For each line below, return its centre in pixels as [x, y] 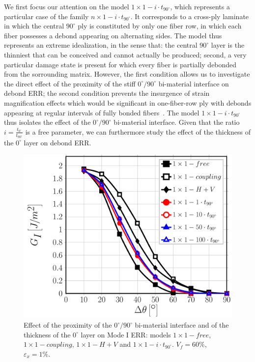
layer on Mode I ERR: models [126, 334]
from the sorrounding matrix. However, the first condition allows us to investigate [127, 74]
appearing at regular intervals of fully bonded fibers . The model [102, 112]
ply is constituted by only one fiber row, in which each [160, 26]
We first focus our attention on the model [67, 6]
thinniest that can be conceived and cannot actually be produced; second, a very [125, 54]
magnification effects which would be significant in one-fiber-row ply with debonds [128, 102]
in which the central [34, 26]
